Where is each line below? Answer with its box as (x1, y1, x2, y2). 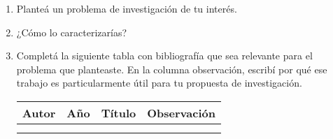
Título (101, 104, 136, 121)
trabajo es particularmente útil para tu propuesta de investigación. (16, 75, 302, 90)
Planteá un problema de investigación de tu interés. (16, 1, 237, 15)
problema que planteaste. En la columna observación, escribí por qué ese (16, 61, 327, 76)
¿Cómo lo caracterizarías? (16, 24, 127, 39)
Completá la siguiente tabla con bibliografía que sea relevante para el (16, 48, 313, 63)
